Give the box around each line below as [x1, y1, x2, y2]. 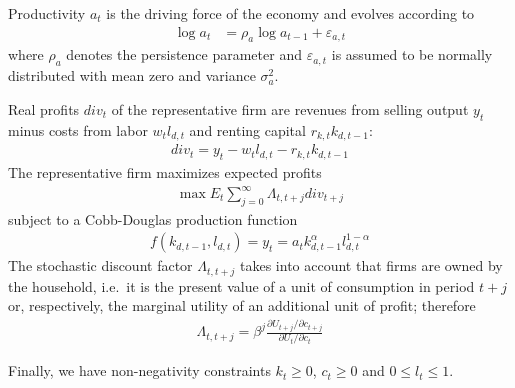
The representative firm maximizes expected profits [8, 161, 322, 182]
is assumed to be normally [331, 44, 493, 65]
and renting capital [189, 119, 306, 140]
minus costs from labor [8, 119, 148, 140]
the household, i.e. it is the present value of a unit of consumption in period [8, 275, 475, 296]
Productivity [8, 3, 86, 23]
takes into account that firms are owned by [240, 255, 503, 276]
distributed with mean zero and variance [8, 65, 256, 86]
